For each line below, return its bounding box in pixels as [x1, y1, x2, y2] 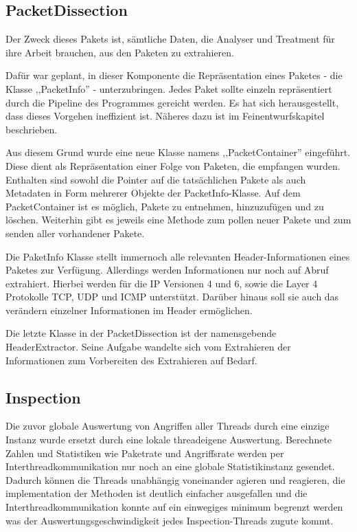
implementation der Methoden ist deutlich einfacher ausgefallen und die [5, 486, 308, 500]
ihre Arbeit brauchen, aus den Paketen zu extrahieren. [5, 45, 234, 59]
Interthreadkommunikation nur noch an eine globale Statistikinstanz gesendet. [5, 459, 335, 474]
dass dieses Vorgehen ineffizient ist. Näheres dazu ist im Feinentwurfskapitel [5, 109, 325, 123]
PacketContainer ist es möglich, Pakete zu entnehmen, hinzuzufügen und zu [5, 199, 324, 213]
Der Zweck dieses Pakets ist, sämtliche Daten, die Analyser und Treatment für [5, 32, 335, 46]
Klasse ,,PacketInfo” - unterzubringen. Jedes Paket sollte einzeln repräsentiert [5, 81, 332, 96]
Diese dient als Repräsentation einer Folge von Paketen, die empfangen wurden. [5, 158, 341, 173]
